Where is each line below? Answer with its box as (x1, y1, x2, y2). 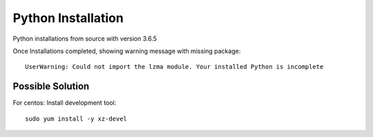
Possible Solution (12, 81, 90, 92)
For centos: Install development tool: (12, 98, 117, 107)
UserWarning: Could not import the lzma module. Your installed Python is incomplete (25, 63, 324, 71)
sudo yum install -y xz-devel (25, 114, 128, 123)
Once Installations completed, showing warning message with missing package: (12, 47, 241, 55)
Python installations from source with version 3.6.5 (12, 34, 157, 43)
